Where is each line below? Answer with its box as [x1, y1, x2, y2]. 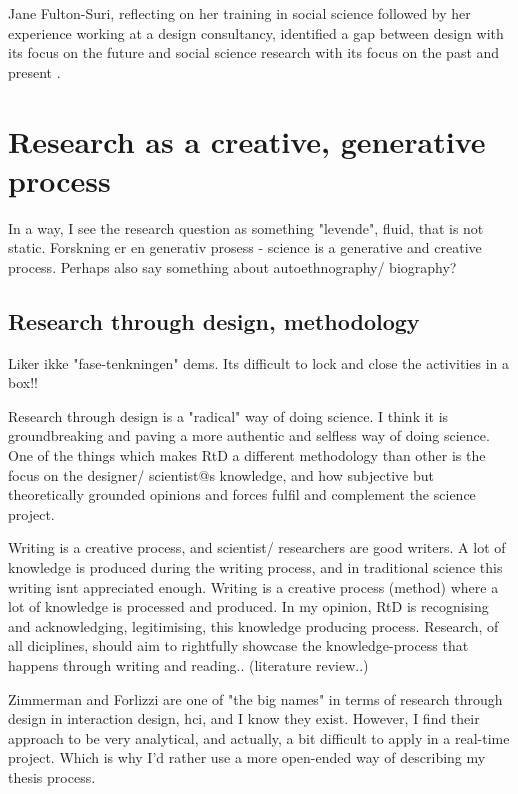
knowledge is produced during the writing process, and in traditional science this [8, 557, 503, 578]
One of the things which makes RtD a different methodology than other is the [8, 445, 486, 466]
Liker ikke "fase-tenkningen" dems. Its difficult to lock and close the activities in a [8, 352, 510, 373]
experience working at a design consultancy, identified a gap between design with [8, 22, 504, 43]
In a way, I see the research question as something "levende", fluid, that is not [8, 217, 484, 238]
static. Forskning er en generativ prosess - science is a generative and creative [8, 237, 482, 258]
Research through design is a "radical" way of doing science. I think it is [8, 405, 449, 426]
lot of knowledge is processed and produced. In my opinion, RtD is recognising [8, 596, 489, 617]
